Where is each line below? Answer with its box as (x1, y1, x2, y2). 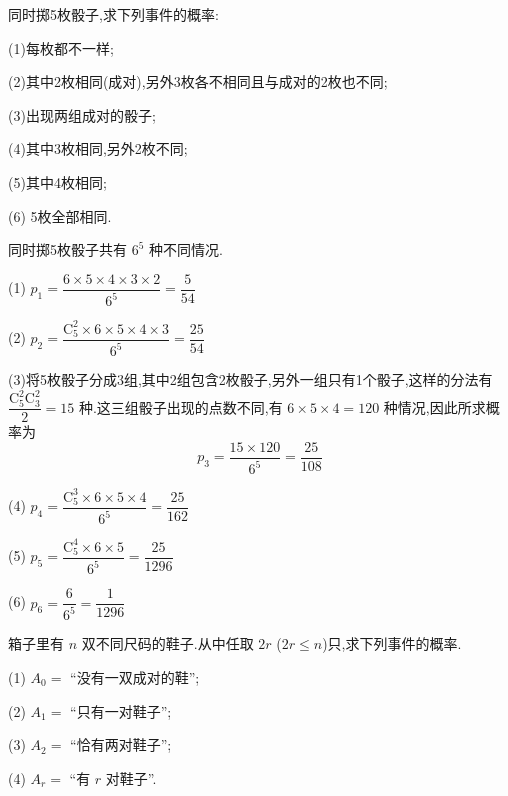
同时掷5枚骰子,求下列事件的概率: (8, 4, 219, 24)
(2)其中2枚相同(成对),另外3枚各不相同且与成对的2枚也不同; (8, 71, 388, 92)
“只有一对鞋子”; (70, 700, 172, 721)
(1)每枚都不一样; (8, 37, 114, 58)
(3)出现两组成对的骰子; (8, 104, 156, 125)
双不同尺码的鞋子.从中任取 (81, 633, 254, 654)
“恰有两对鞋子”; (70, 734, 172, 755)
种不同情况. (149, 239, 223, 260)
